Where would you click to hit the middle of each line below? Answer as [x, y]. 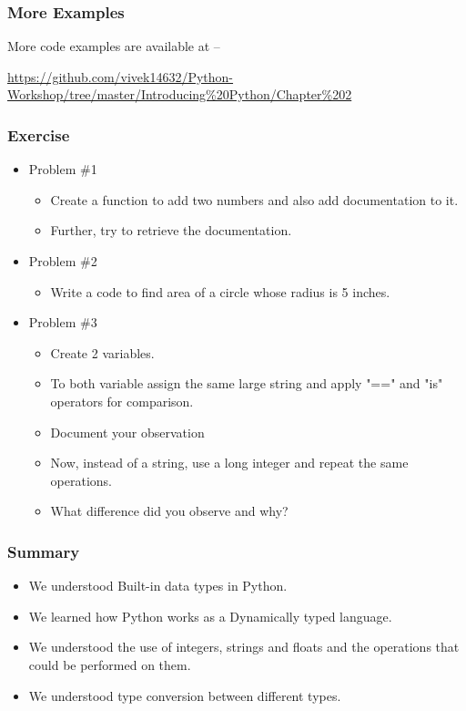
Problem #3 [63, 322]
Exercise [39, 134]
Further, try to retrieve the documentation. [171, 230]
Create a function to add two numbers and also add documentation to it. [254, 199]
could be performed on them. [110, 664]
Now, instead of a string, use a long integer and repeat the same [229, 463]
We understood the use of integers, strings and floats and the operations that [244, 647]
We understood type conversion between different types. [185, 695]
